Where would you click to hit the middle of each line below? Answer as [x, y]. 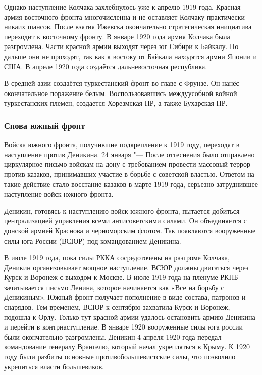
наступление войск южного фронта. [59, 194]
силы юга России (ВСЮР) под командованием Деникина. [93, 240]
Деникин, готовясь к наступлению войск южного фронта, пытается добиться [122, 210]
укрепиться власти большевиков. [54, 366]
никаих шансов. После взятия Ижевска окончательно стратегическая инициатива [128, 27]
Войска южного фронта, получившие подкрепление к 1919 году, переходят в [122, 144]
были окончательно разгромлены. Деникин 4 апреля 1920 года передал [113, 336]
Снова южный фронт [45, 125]
